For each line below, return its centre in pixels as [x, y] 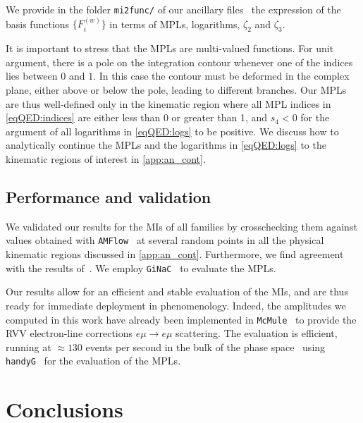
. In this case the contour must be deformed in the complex [221, 76]
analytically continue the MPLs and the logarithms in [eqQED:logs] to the [166, 145]
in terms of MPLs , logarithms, [175, 24]
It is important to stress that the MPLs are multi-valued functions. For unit [170, 48]
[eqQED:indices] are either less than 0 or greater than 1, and [137, 117]
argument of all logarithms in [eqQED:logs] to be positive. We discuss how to [172, 131]
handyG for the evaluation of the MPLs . [93, 361]
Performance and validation [109, 197]
